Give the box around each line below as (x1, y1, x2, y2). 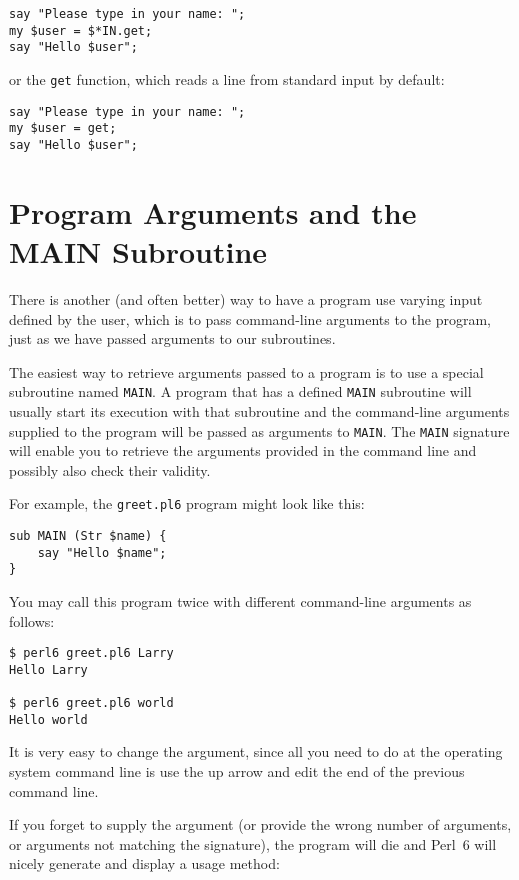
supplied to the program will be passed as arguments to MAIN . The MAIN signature (9, 420, 510, 441)
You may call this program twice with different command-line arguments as (9, 591, 472, 611)
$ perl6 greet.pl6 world (9, 696, 174, 711)
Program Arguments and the (9, 191, 417, 232)
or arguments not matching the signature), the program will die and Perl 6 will (9, 833, 497, 854)
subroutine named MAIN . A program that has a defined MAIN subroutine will (9, 381, 472, 402)
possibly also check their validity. (9, 459, 211, 480)
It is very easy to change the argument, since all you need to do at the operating (9, 741, 503, 762)
